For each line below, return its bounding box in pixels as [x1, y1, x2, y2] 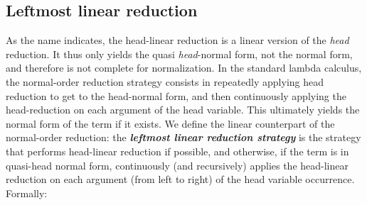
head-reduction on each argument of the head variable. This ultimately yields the [6, 102, 360, 117]
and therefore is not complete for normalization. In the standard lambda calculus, [6, 60, 362, 75]
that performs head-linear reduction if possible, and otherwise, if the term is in [6, 143, 349, 158]
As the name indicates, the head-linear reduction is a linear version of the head [6, 33, 349, 48]
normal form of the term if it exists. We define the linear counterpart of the [6, 116, 335, 131]
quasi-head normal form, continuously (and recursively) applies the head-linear [6, 157, 349, 172]
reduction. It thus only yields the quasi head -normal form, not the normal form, [6, 46, 353, 61]
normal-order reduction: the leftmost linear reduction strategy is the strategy [6, 130, 361, 145]
